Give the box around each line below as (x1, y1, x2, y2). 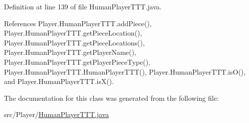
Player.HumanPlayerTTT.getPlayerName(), (4, 47, 136, 57)
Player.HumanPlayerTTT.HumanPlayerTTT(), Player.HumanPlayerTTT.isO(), (4, 66, 246, 77)
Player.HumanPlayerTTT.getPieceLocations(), (4, 37, 145, 47)
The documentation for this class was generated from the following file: (4, 92, 219, 103)
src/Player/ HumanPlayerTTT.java (4, 109, 109, 120)
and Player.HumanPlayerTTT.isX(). (4, 76, 114, 86)
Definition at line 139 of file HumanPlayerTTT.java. (4, 1, 162, 11)
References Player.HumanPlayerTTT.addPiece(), (4, 18, 152, 28)
